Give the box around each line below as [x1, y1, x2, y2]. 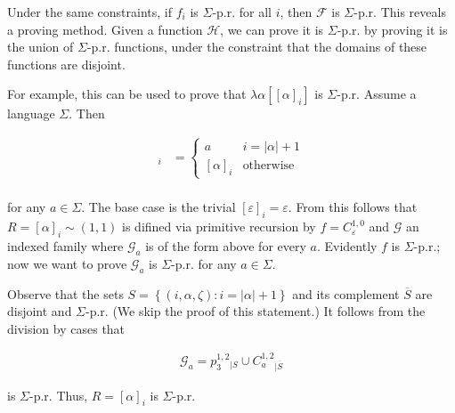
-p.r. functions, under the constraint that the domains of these [86, 37, 427, 56]
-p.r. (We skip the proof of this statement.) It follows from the [85, 302, 426, 320]
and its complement [292, 284, 400, 303]
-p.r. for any [171, 254, 237, 272]
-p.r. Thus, [29, 385, 88, 404]
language [7, 104, 55, 123]
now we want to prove [7, 254, 127, 272]
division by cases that [7, 319, 126, 337]
